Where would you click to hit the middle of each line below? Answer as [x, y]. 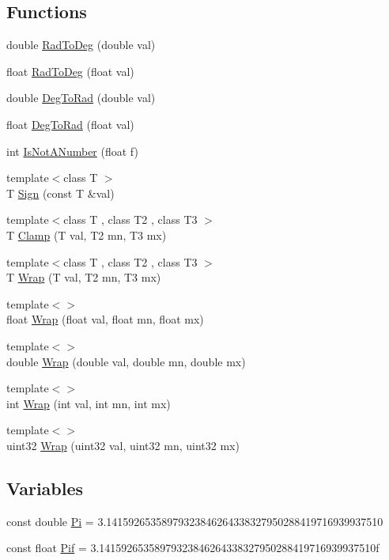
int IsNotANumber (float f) [72, 151]
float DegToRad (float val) [70, 124]
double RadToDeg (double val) [81, 45]
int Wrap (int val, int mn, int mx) [89, 403]
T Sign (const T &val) [60, 193]
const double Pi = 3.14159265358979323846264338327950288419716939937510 [195, 521]
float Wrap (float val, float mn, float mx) [105, 319]
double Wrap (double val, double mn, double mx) [126, 361]
